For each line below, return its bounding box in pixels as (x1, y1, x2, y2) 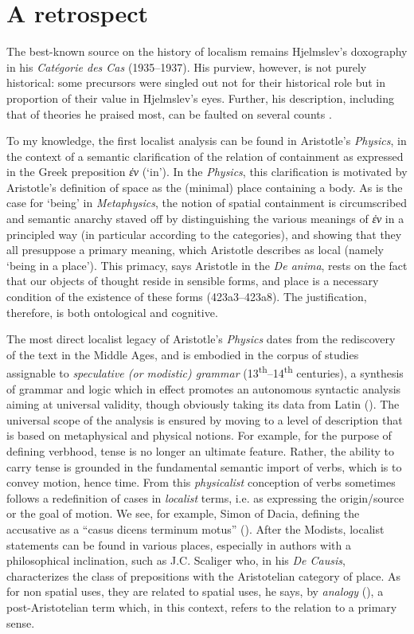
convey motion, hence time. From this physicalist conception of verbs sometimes (6, 474, 396, 491)
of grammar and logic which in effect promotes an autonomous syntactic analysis (6, 380, 401, 397)
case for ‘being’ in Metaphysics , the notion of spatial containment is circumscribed (6, 194, 408, 211)
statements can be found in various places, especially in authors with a (6, 536, 351, 553)
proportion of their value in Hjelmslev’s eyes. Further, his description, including (6, 89, 394, 106)
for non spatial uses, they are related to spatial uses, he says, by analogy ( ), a (6, 583, 384, 600)
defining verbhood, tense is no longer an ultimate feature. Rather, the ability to (6, 443, 395, 460)
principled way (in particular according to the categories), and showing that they (6, 225, 402, 242)
